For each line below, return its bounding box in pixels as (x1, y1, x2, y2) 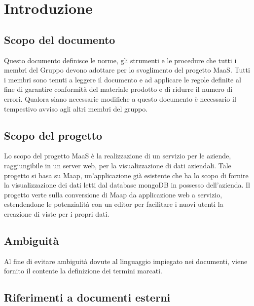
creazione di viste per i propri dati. (4, 208, 109, 219)
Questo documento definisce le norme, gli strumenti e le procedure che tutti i (4, 55, 237, 65)
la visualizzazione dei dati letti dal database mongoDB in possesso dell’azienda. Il (4, 180, 250, 190)
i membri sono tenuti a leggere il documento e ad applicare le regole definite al (4, 74, 241, 84)
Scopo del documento (4, 32, 115, 47)
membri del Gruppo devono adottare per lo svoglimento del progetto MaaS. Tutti (4, 65, 250, 75)
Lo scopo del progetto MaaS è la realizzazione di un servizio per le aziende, (4, 151, 231, 161)
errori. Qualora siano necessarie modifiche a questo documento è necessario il (4, 93, 236, 104)
